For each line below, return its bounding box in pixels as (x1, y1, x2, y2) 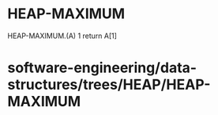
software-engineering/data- (7, 59, 197, 77)
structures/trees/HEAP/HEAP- (7, 76, 211, 94)
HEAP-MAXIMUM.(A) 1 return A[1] (7, 31, 118, 40)
